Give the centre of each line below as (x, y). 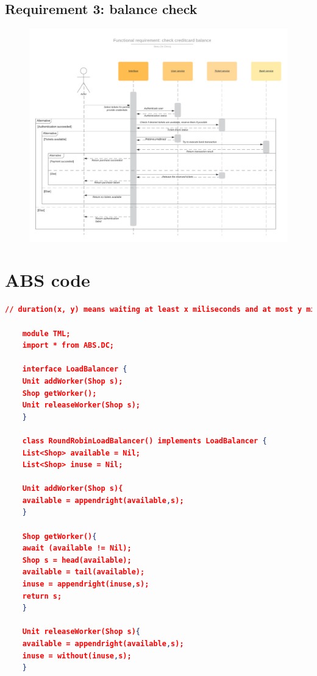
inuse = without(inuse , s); (77, 656)
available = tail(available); (84, 572)
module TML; (46, 333)
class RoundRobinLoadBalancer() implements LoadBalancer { (144, 441)
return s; (42, 596)
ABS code (48, 280)
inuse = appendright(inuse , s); (86, 584)
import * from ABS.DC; (68, 346)
